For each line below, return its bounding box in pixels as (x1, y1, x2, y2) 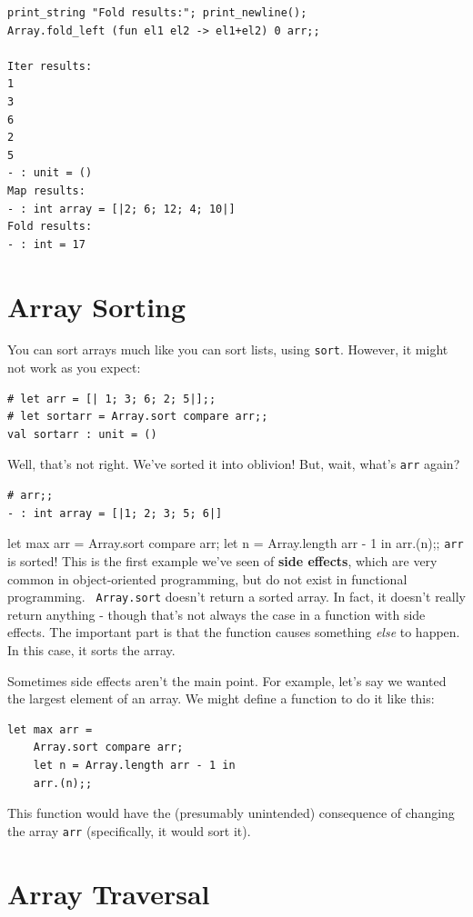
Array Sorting (7, 287, 186, 324)
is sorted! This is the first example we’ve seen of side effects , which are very (7, 551, 438, 570)
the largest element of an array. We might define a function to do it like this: (7, 689, 435, 708)
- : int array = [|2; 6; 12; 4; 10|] (7, 202, 236, 215)
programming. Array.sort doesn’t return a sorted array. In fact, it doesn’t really (7, 587, 467, 606)
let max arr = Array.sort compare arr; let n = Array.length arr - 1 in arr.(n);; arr (7, 533, 464, 553)
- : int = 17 (7, 237, 86, 251)
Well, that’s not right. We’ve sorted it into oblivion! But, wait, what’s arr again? (7, 454, 460, 473)
